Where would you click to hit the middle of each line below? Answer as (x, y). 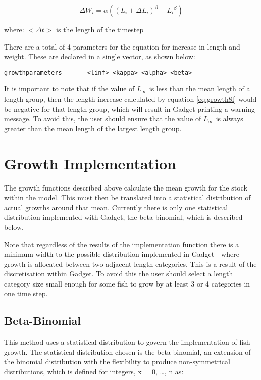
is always (229, 118)
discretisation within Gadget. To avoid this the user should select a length (119, 274)
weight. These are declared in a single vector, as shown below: (100, 56)
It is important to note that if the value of (69, 89)
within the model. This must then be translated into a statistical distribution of (127, 197)
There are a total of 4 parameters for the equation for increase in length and (122, 46)
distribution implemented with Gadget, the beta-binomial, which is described (123, 217)
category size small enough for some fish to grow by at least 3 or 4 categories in (127, 283)
